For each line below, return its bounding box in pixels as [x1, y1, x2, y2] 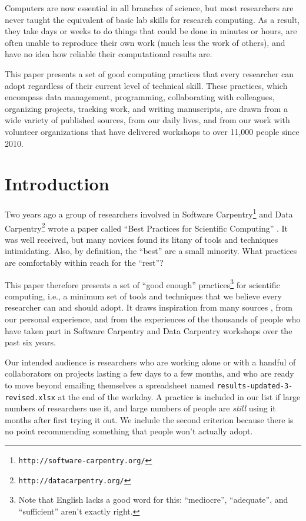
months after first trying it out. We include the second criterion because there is [5, 413, 294, 426]
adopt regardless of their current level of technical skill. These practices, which [5, 79, 288, 91]
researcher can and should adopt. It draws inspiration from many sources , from [5, 301, 292, 314]
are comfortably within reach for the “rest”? [5, 256, 164, 268]
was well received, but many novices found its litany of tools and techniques [5, 233, 278, 245]
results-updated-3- [217, 381, 293, 390]
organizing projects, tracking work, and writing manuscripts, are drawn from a [5, 102, 288, 114]
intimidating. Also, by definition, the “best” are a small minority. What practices [5, 245, 297, 257]
